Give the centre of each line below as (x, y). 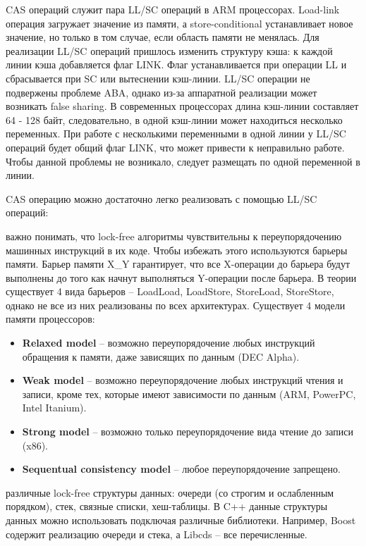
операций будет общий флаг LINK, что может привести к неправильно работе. (175, 147)
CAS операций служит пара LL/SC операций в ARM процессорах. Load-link (173, 9)
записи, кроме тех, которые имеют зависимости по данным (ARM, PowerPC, (189, 393)
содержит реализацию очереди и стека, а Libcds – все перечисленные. (157, 534)
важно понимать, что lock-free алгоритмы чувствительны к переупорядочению (174, 236)
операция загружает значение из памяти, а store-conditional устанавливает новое (179, 23)
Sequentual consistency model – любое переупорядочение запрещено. (181, 469)
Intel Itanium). (54, 408)
